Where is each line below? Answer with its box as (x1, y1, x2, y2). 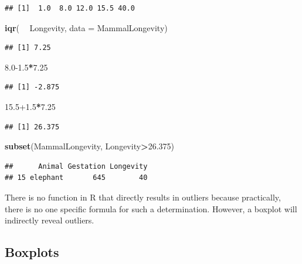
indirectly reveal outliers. (5, 214, 94, 226)
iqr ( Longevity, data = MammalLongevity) (5, 21, 168, 34)
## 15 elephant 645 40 (5, 173, 148, 182)
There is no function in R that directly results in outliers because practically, (5, 191, 281, 203)
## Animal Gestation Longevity (5, 162, 148, 171)
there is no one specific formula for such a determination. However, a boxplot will (5, 202, 297, 215)
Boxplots (5, 243, 59, 261)
